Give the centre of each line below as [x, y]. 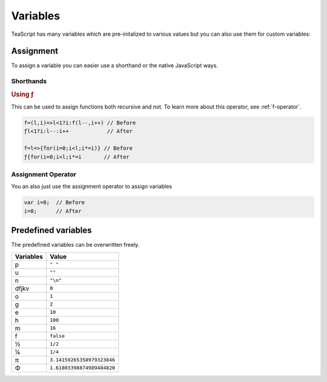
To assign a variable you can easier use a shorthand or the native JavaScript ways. [114, 65]
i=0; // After [53, 211]
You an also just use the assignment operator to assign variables [92, 186]
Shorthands [29, 81]
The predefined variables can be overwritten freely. [75, 245]
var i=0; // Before [54, 203]
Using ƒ [23, 94]
